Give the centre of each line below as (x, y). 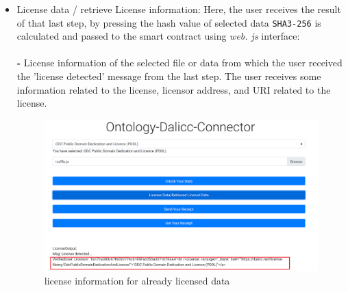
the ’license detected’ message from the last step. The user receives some (169, 76)
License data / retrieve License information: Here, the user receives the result (179, 9)
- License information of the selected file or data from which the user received (179, 63)
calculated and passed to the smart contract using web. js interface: (158, 36)
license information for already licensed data (137, 280)
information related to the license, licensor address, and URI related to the (174, 89)
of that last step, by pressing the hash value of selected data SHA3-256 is (169, 22)
